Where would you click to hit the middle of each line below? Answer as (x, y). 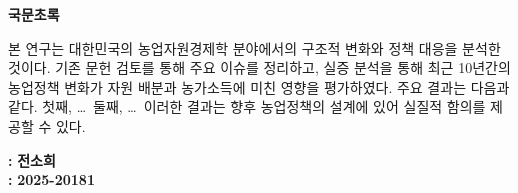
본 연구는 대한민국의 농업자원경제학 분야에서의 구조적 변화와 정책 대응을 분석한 (254, 47)
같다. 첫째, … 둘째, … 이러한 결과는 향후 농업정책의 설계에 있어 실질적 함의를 (247, 106)
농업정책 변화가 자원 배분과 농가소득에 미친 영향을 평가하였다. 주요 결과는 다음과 (259, 86)
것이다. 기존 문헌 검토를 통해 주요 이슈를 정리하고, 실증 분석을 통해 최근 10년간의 (259, 67)
